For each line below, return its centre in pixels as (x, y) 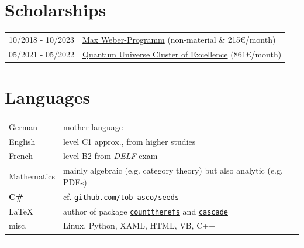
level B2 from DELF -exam (110, 156)
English (22, 141)
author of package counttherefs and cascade (146, 211)
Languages (48, 97)
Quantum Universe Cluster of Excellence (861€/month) (182, 54)
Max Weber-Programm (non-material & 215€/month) (179, 39)
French (21, 156)
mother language (93, 126)
